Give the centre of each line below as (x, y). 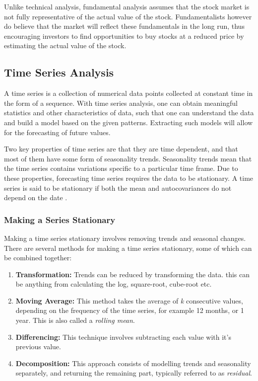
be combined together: (38, 258)
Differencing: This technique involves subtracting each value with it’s (123, 337)
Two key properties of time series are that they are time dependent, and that (121, 149)
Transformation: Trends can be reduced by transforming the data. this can (133, 274)
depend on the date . (36, 197)
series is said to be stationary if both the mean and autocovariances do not (118, 188)
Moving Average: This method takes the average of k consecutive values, (129, 300)
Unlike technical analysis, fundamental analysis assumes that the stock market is (127, 6)
